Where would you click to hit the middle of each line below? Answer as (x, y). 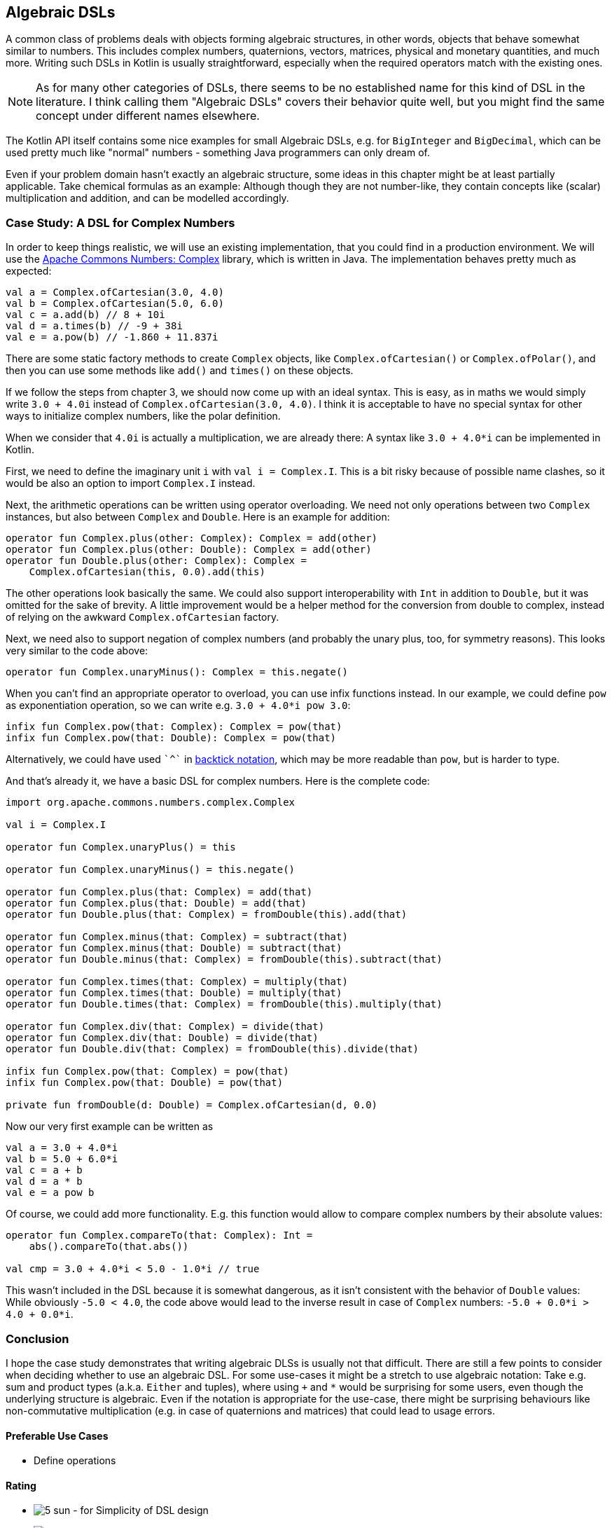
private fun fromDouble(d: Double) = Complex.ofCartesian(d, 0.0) (192, 1105)
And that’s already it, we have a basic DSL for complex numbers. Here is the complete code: (218, 781)
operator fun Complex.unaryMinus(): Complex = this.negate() (177, 672)
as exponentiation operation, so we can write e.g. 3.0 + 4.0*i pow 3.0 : (178, 706)
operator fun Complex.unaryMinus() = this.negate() (151, 870)
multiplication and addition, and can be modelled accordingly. (147, 198)
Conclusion (37, 1338)
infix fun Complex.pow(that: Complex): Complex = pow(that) (174, 727)
